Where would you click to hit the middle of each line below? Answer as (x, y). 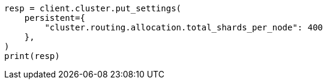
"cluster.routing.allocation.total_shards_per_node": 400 (184, 27)
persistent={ (55, 18)
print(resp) (32, 56)
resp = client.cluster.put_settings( (93, 8)
